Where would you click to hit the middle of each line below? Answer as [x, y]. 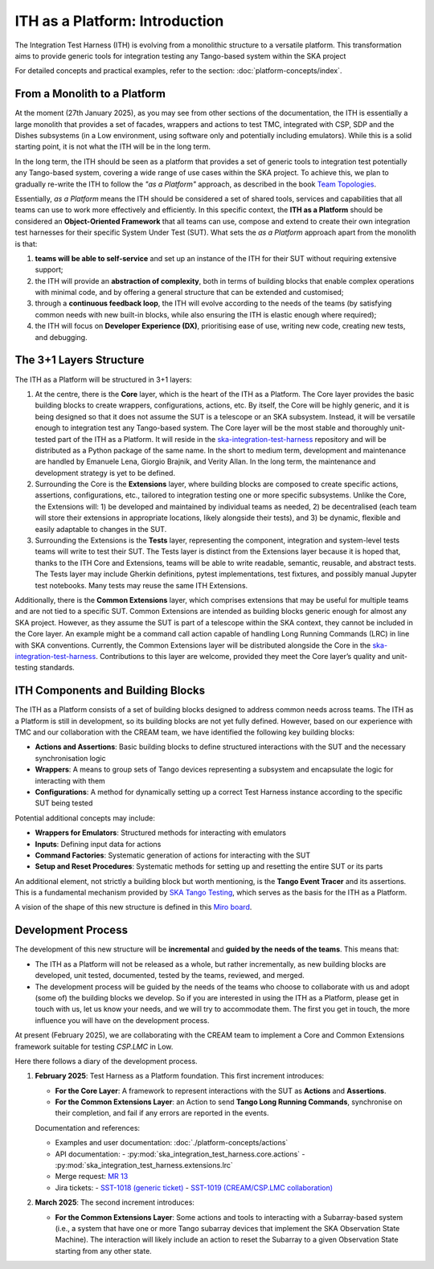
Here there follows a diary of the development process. [106, 1061]
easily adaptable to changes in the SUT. [101, 529]
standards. [57, 668]
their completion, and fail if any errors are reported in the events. [162, 1113]
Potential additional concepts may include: [85, 818]
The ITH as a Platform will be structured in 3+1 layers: [103, 379]
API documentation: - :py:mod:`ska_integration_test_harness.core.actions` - [180, 1154]
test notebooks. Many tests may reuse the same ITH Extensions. [141, 585]
